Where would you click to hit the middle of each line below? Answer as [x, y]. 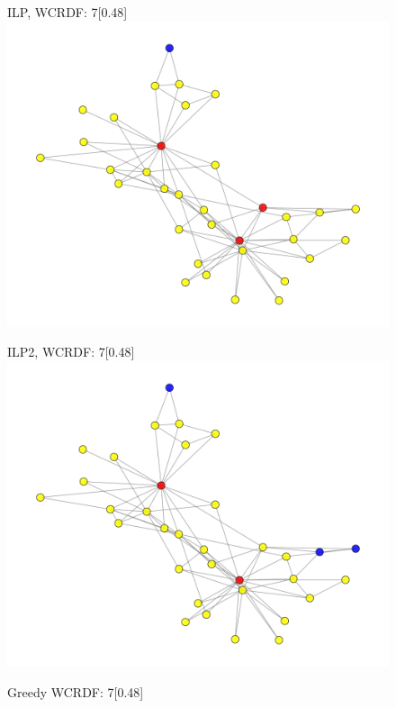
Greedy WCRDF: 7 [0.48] [76, 691]
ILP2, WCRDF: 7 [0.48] [71, 352]
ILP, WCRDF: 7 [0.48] [67, 12]
